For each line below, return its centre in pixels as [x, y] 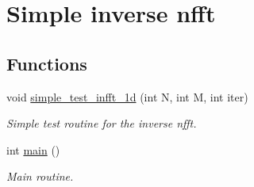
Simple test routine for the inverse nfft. [102, 123]
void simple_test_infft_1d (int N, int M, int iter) [127, 96]
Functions [47, 63]
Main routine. [40, 176]
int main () [33, 149]
